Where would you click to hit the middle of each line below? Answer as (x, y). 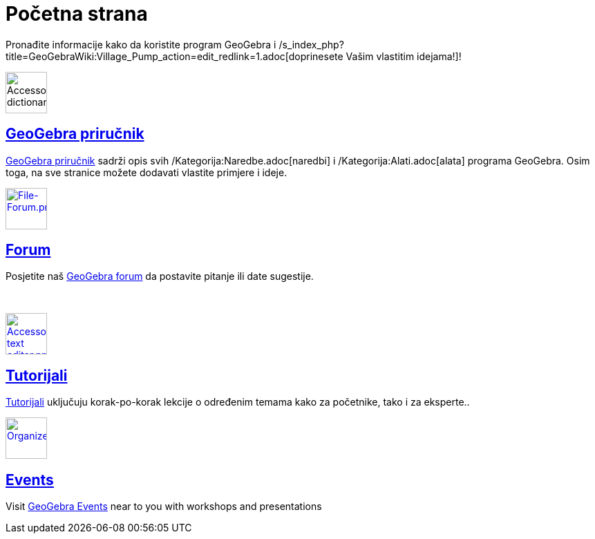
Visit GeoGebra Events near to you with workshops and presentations (164, 507)
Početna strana (77, 14)
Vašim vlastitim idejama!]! (404, 56)
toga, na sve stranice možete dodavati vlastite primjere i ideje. (147, 172)
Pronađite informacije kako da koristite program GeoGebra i (141, 44)
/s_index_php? (311, 44)
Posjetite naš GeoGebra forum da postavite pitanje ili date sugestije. (160, 276)
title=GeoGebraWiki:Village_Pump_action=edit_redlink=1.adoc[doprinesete (174, 56)
